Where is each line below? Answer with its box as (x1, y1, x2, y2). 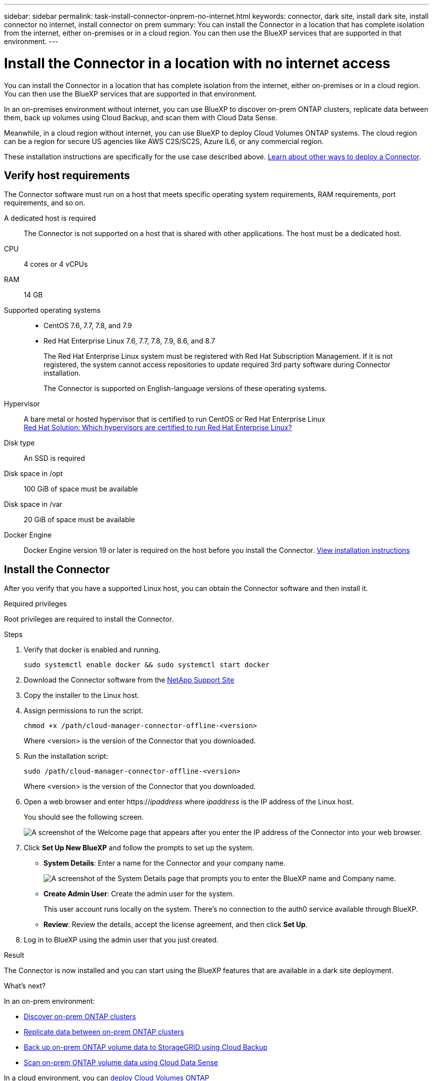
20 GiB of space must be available (24, 515, 135, 524)
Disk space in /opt (4, 469, 63, 478)
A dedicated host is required (4, 214, 96, 223)
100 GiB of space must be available (24, 485, 138, 493)
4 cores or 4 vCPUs (24, 260, 88, 269)
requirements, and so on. (4, 198, 86, 207)
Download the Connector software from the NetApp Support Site (24, 676, 234, 685)
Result (4, 951, 24, 960)
